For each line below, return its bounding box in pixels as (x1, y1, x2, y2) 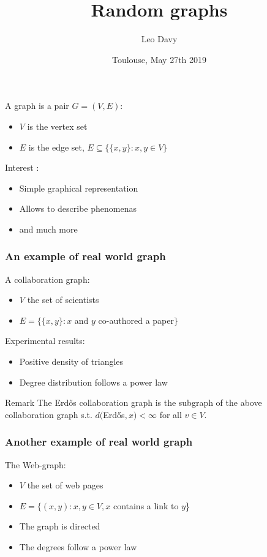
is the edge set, (28, 140, 85, 153)
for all (159, 408, 182, 421)
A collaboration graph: (5, 272, 90, 285)
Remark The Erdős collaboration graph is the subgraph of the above (5, 396, 262, 409)
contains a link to (113, 499, 179, 512)
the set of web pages (27, 479, 103, 492)
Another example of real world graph (5, 434, 193, 449)
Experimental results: (5, 334, 85, 347)
